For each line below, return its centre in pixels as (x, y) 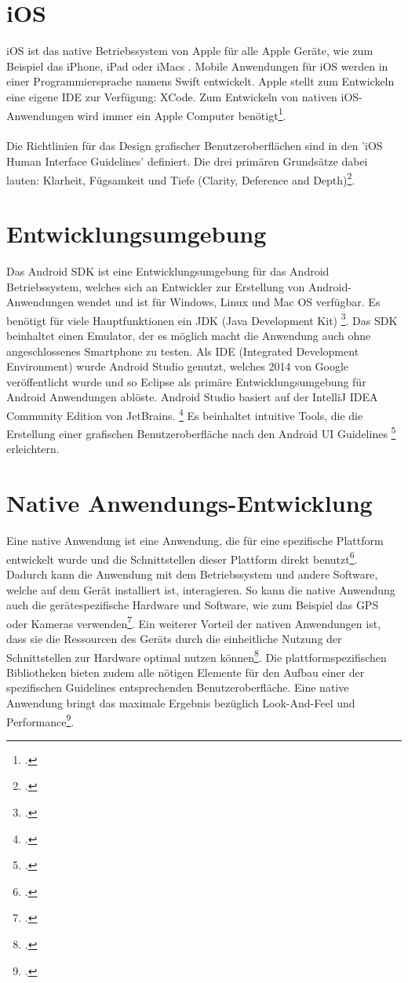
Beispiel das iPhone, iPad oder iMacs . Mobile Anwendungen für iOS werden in (197, 66)
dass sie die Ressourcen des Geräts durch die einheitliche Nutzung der (174, 638)
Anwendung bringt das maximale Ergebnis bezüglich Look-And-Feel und (181, 703)
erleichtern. (33, 449)
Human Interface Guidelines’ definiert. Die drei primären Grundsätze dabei (187, 161)
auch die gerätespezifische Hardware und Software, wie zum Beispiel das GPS (193, 605)
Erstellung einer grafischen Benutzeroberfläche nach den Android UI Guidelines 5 (201, 432)
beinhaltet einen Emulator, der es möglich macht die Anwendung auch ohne (189, 335)
